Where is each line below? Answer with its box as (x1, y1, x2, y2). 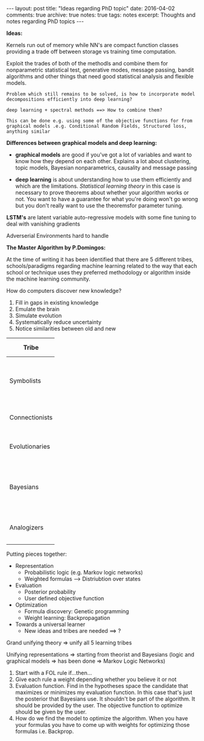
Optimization (15, 601, 48, 608)
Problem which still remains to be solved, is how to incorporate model (6, 91, 195, 97)
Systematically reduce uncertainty (15, 319, 102, 325)
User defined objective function (24, 595, 104, 602)
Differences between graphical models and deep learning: (6, 139, 158, 146)
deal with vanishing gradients (6, 220, 81, 227)
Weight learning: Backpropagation (24, 614, 111, 621)
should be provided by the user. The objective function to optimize (15, 702, 183, 709)
